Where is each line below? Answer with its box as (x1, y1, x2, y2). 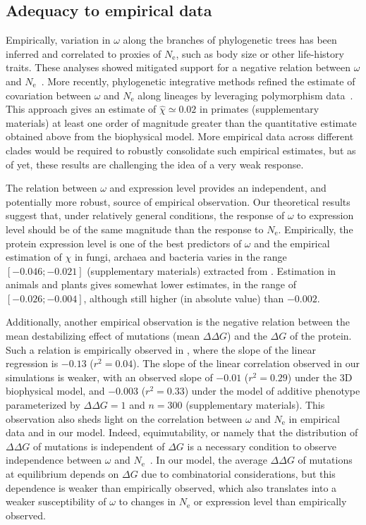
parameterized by (6, 397, 80, 412)
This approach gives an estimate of (6, 101, 157, 116)
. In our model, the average (150, 452, 267, 467)
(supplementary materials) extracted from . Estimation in (87, 263, 336, 278)
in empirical (288, 411, 340, 426)
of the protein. (289, 328, 352, 343)
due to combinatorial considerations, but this (141, 467, 336, 481)
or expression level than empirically (193, 494, 347, 509)
